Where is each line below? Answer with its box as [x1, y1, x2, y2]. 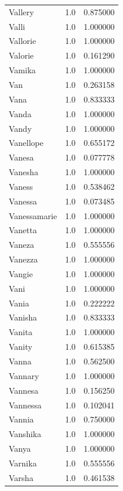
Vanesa [9, 151, 34, 163]
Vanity [9, 340, 33, 353]
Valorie [9, 49, 34, 62]
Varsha [9, 471, 34, 483]
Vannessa [9, 398, 42, 411]
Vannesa [9, 384, 38, 396]
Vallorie [9, 35, 36, 47]
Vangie [9, 267, 33, 279]
